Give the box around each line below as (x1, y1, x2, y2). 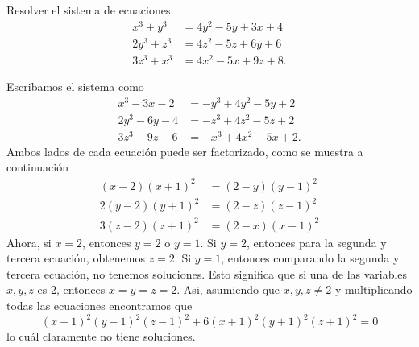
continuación (6, 159, 69, 176)
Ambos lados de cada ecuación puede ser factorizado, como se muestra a (6, 143, 363, 159)
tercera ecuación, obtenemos (6, 250, 146, 266)
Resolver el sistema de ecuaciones (6, 2, 171, 18)
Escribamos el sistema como (6, 77, 144, 94)
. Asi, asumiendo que (176, 281, 280, 298)
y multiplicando (334, 281, 413, 298)
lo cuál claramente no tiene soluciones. (6, 328, 196, 345)
